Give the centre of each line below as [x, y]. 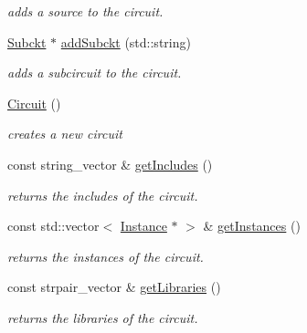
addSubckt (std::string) [126, 42]
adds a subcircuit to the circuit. [95, 73]
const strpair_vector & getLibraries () [114, 287]
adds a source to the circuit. [85, 11]
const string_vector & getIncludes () [110, 164]
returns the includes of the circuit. [103, 195]
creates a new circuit [65, 134]
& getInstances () [252, 226]
